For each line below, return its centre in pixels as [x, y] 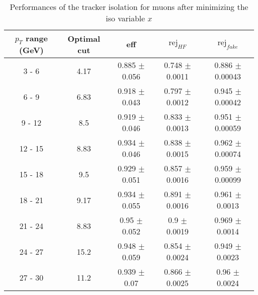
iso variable [126, 18]
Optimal [84, 38]
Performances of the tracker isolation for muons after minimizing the [129, 7]
